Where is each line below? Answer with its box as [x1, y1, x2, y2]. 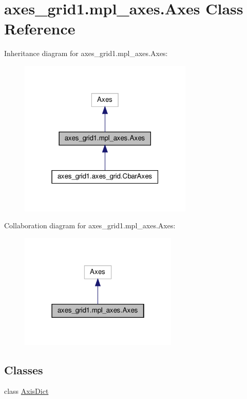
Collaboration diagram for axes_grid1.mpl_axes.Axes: [4, 220, 176, 231]
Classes [4, 361, 43, 377]
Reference [4, 18, 75, 39]
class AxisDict [4, 386, 49, 396]
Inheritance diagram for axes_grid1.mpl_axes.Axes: [4, 48, 168, 59]
